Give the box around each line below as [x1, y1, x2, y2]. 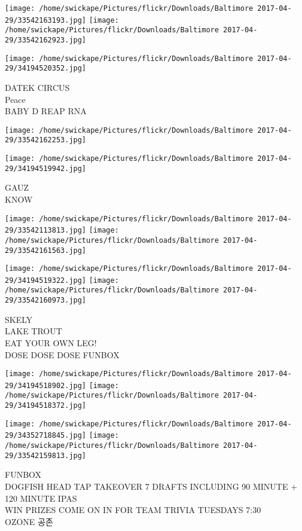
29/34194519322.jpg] [5, 276, 87, 285]
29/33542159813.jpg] [5, 451, 87, 460]
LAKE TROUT [5, 325, 62, 337]
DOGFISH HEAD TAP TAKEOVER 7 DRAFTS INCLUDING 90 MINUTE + [5, 480, 298, 492]
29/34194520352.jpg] [5, 64, 87, 73]
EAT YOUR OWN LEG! [5, 336, 97, 349]
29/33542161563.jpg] [5, 246, 87, 255]
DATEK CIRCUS [5, 81, 70, 93]
